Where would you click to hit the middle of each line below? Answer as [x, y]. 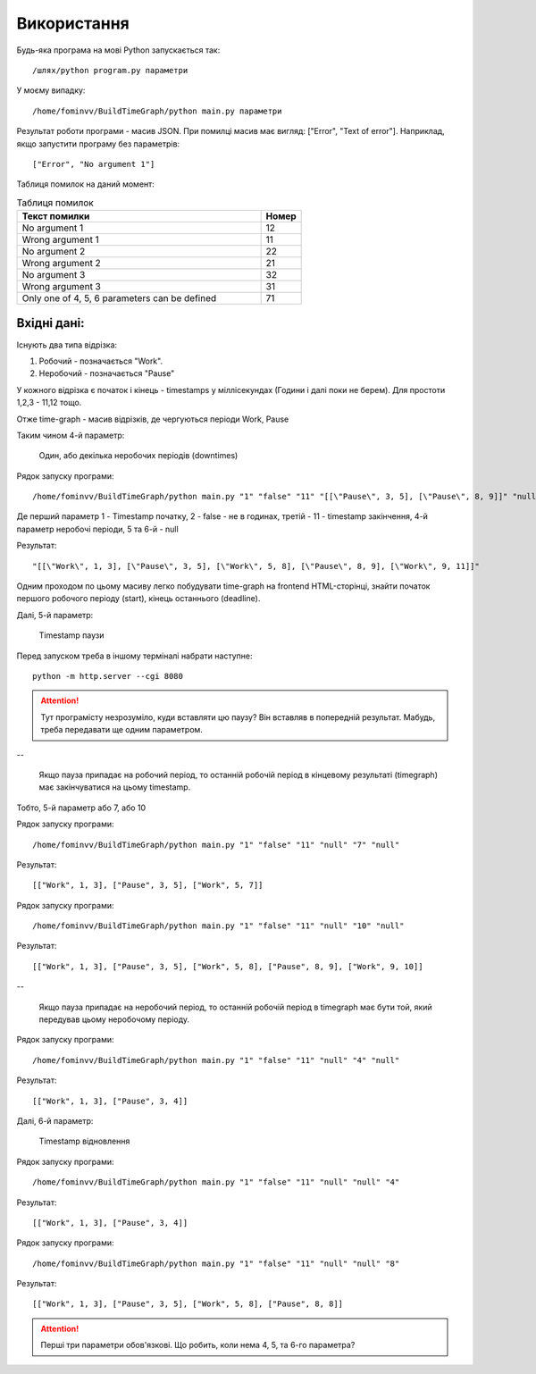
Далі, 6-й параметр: [55, 1120]
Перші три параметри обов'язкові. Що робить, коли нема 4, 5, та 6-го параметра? [198, 1345]
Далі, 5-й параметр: [55, 615]
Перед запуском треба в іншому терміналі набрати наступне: [134, 656]
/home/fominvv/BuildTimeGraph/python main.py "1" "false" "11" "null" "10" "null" [218, 926]
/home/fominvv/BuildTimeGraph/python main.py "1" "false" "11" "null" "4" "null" [216, 1060]
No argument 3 [54, 275]
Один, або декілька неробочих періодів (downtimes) [138, 456]
